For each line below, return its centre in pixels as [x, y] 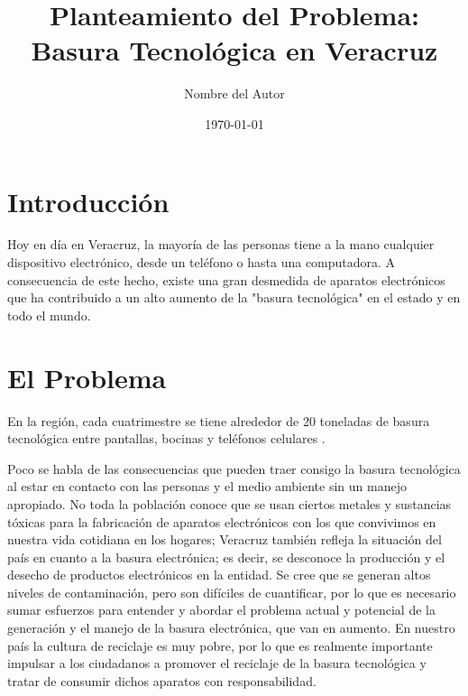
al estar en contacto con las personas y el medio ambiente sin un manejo [207, 486]
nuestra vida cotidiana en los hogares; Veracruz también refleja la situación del [225, 539]
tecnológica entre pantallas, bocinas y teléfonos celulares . [166, 438]
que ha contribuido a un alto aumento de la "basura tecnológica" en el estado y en [234, 297]
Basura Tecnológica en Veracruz [234, 50]
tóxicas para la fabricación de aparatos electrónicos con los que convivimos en [222, 521]
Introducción [88, 201]
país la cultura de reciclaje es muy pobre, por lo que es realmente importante [220, 645]
